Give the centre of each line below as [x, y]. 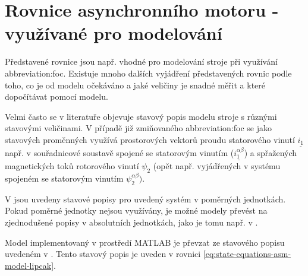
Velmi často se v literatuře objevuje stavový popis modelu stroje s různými [141, 116]
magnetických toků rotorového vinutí [72, 166]
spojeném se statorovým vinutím [64, 178]
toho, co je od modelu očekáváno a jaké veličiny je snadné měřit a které [135, 85]
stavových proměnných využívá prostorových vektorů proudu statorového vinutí [150, 139]
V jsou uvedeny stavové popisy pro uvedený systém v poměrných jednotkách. [145, 199]
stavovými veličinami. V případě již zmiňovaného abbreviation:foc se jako [139, 128]
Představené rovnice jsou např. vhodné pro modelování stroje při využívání [141, 61]
